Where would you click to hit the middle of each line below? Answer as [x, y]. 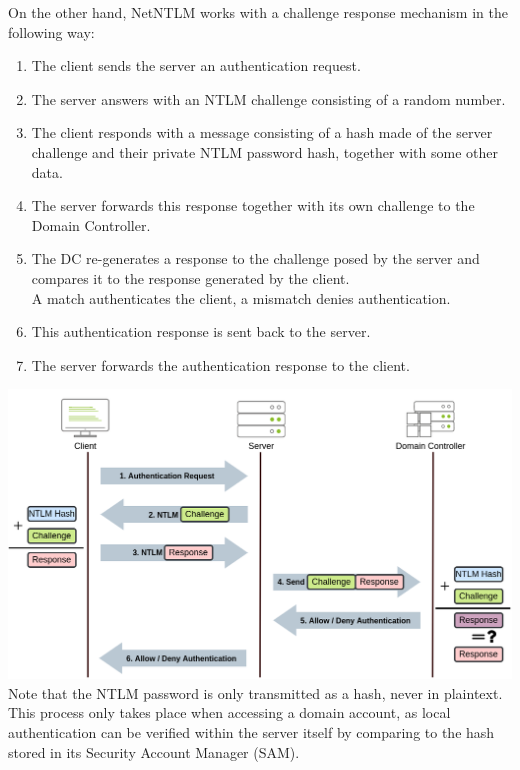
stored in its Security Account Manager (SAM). [154, 751]
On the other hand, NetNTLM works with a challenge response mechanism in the [258, 12]
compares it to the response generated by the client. [190, 277]
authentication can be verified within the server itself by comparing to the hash [251, 731]
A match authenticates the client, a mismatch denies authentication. [241, 297]
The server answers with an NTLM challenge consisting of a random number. [268, 98]
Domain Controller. [91, 224]
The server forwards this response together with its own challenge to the [253, 205]
